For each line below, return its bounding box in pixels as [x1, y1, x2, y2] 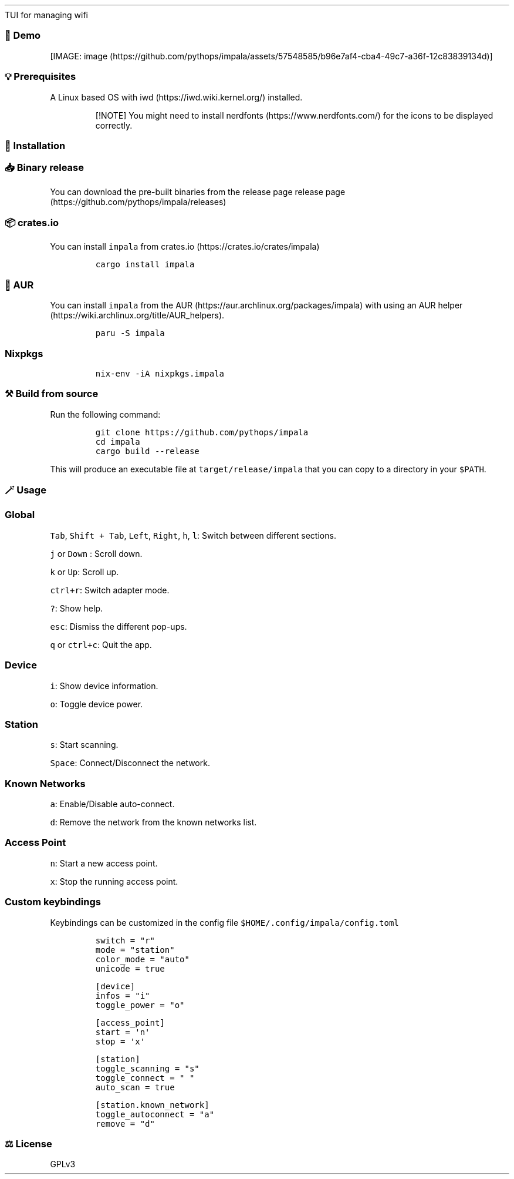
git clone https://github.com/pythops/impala [95, 427, 309, 437]
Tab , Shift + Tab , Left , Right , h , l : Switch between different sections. [50, 530, 336, 540]
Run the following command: [50, 409, 161, 419]
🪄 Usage [5, 484, 46, 496]
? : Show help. [50, 603, 103, 613]
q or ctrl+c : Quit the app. [50, 639, 152, 650]
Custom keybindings [5, 896, 101, 908]
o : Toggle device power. [50, 698, 143, 709]
